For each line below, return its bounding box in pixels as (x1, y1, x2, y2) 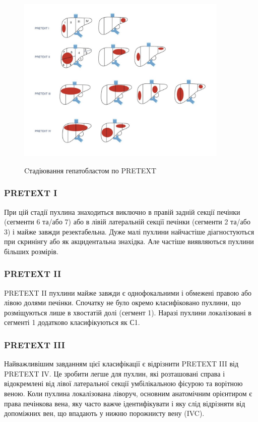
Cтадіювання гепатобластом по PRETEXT (24, 165, 157, 175)
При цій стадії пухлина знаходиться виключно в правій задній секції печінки (4, 206, 240, 217)
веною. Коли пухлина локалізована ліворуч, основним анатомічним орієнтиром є (4, 388, 252, 399)
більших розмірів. (4, 246, 58, 256)
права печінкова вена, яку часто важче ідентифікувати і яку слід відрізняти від (4, 398, 245, 408)
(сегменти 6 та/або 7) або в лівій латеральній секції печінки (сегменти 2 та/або (4, 216, 250, 227)
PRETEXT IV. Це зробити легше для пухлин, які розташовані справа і (4, 368, 225, 379)
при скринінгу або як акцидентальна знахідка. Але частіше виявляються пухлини (4, 236, 254, 247)
